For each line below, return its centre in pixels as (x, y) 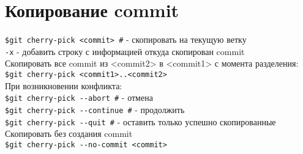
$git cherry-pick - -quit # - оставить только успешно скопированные (140, 121)
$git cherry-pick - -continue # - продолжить (95, 109)
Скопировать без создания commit (69, 134)
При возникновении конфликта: (64, 85)
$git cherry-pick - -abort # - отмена (79, 97)
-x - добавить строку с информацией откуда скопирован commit (125, 51)
